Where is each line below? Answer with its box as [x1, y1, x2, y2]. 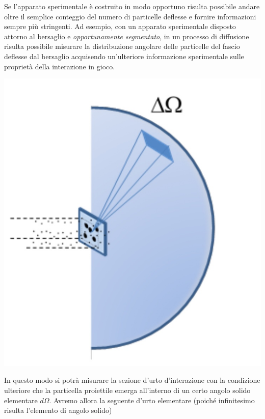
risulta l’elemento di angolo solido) [4, 405, 112, 415]
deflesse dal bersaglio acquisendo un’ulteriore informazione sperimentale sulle [4, 50, 244, 61]
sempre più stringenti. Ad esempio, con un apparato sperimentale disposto [4, 21, 236, 32]
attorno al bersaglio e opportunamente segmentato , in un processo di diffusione [4, 31, 249, 41]
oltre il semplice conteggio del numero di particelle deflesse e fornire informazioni [4, 11, 256, 21]
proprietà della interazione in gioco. [4, 61, 115, 71]
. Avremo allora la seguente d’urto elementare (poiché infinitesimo [49, 395, 255, 405]
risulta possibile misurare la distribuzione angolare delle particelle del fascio [4, 41, 240, 51]
